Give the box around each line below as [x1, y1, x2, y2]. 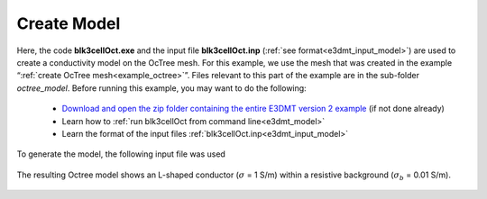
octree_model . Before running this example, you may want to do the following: [16, 82, 307, 94]
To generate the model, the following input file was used [16, 149, 225, 159]
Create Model [16, 14, 121, 33]
